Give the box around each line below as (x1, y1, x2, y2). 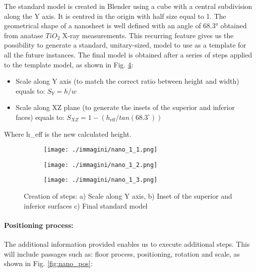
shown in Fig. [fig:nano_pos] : (4, 258, 93, 269)
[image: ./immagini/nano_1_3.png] (44, 176, 158, 184)
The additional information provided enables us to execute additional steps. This (4, 239, 250, 249)
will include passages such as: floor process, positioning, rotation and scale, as (4, 248, 240, 259)
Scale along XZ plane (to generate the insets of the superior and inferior (15, 102, 235, 112)
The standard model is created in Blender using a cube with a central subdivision (4, 1, 253, 11)
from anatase (4, 30, 44, 40)
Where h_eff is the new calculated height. (4, 128, 131, 139)
